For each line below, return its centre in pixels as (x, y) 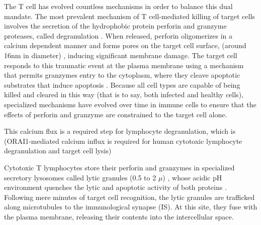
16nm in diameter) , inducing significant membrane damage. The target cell (121, 55)
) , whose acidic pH (192, 177)
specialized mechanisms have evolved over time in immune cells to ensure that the (130, 104)
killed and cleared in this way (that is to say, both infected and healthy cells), (124, 94)
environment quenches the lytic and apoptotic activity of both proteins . (115, 187)
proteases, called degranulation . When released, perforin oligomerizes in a (118, 35)
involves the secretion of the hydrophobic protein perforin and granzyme (115, 26)
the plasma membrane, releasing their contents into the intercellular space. (119, 216)
